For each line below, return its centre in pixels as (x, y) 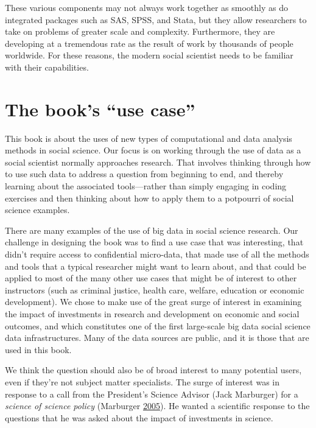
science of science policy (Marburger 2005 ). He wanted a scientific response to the (157, 406)
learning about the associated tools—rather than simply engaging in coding (146, 186)
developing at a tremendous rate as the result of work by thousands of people (149, 43)
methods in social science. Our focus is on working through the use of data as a (153, 150)
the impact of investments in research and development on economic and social (152, 314)
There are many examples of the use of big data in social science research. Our (152, 230)
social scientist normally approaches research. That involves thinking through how (158, 162)
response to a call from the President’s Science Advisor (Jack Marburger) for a (152, 394)
